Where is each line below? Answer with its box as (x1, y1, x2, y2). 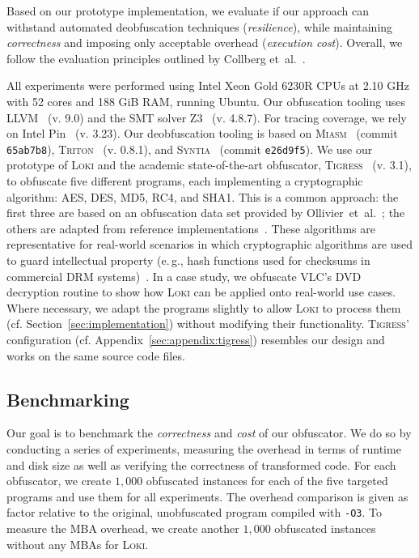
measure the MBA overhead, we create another (6, 519, 239, 536)
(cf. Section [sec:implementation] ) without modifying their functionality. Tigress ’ (6, 315, 409, 332)
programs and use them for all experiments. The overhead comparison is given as (6, 488, 408, 505)
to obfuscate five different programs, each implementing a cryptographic (6, 173, 363, 189)
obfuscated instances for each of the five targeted (146, 472, 388, 489)
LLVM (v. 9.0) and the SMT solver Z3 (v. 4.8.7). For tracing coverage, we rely (6, 109, 407, 126)
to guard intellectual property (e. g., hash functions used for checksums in (6, 251, 370, 268)
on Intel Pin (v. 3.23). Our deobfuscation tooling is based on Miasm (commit (6, 125, 398, 142)
